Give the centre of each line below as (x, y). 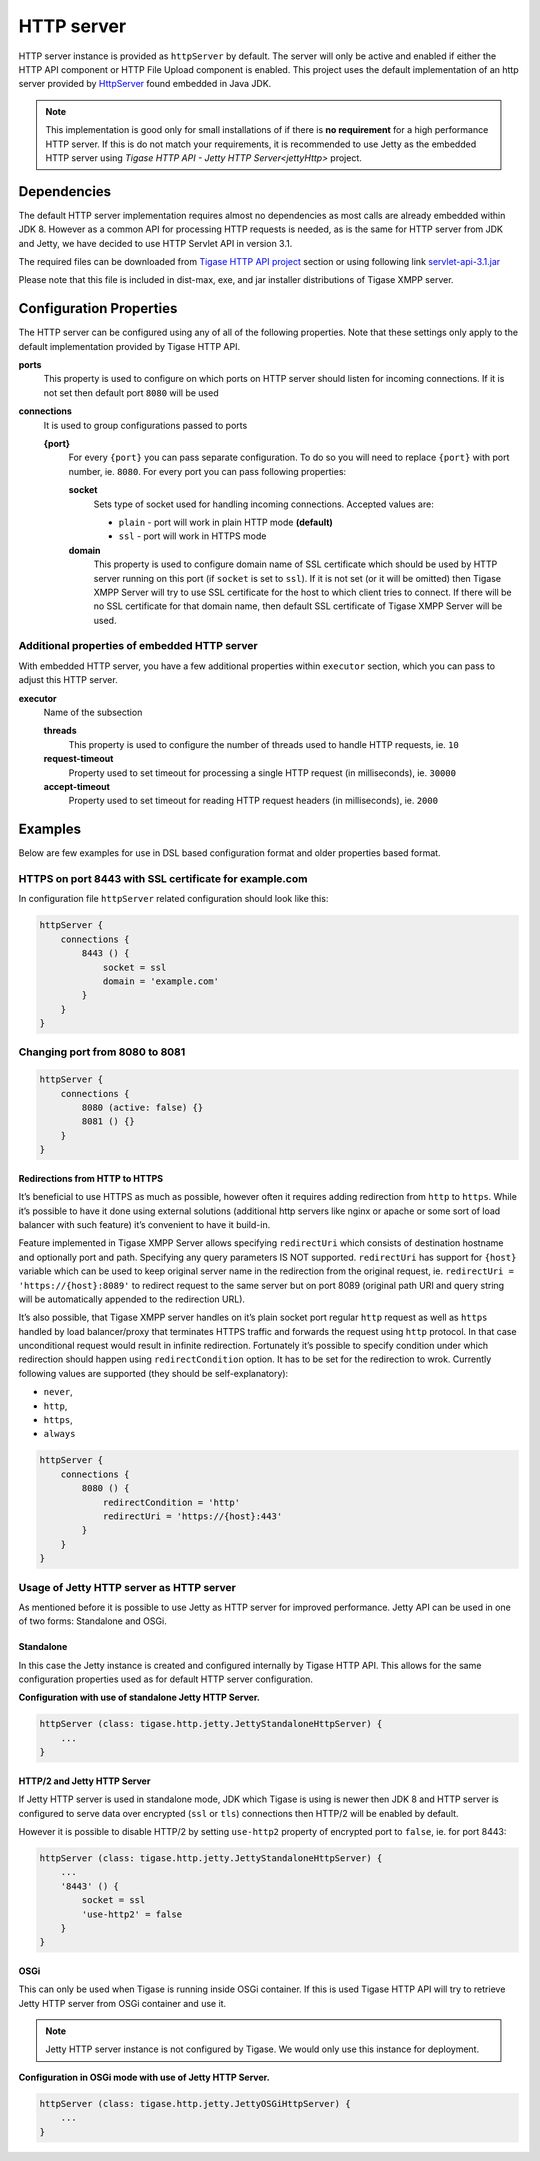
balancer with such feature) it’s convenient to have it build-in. (144, 1224)
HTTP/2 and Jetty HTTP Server (84, 1781)
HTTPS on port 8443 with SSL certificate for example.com (163, 879)
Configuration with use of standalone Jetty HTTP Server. (139, 1697)
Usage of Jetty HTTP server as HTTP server (127, 1587)
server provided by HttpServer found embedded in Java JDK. (145, 84)
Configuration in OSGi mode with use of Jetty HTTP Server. (144, 2077)
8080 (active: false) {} (142, 1108)
